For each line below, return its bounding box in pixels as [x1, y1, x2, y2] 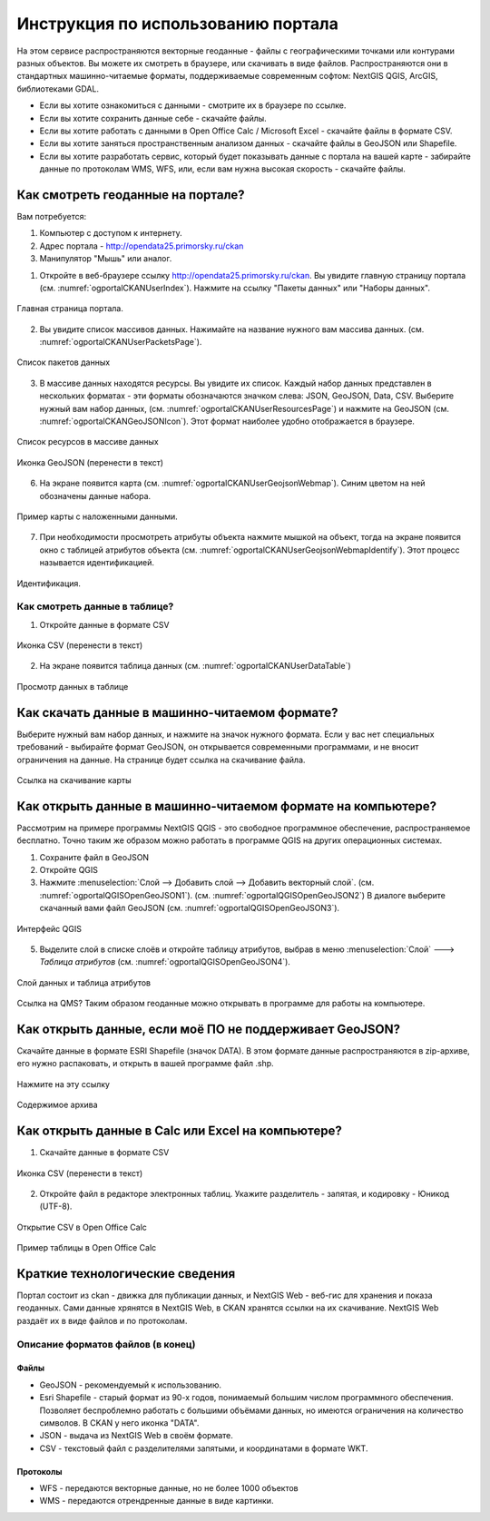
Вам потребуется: [16, 211, 86, 221]
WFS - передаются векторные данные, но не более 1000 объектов [39, 1483, 299, 1494]
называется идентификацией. [39, 557, 154, 568]
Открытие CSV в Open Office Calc [16, 1222, 147, 1232]
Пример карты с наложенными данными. [16, 511, 179, 522]
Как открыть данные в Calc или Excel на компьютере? [16, 1124, 342, 1139]
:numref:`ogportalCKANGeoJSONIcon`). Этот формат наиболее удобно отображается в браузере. [39, 416, 415, 427]
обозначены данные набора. [39, 490, 152, 501]
